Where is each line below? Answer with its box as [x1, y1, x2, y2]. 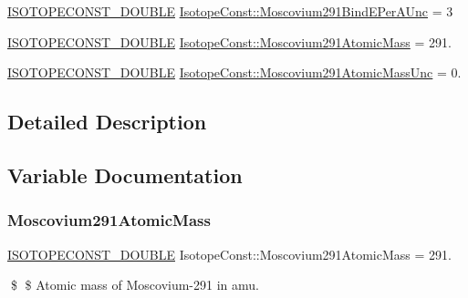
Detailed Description [7, 108, 207, 136]
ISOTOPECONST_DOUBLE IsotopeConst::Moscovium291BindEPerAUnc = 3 [7, 2, 453, 20]
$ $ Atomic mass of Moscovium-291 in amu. [10, 275, 259, 294]
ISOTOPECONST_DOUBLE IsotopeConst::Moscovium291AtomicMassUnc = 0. [7, 63, 462, 82]
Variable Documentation [7, 160, 243, 189]
